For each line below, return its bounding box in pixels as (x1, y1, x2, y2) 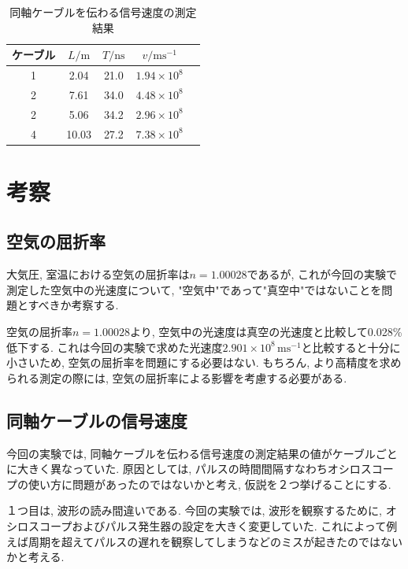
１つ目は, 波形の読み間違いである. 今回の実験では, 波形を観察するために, (6, 502, 382, 519)
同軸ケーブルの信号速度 (6, 408, 187, 432)
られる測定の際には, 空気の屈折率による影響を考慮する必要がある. (6, 369, 347, 386)
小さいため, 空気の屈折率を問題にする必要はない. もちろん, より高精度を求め (6, 354, 402, 371)
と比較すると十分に (301, 338, 401, 355)
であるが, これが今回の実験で (247, 266, 397, 283)
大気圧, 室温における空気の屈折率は (6, 266, 190, 283)
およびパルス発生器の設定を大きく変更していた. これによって (72, 517, 387, 534)
